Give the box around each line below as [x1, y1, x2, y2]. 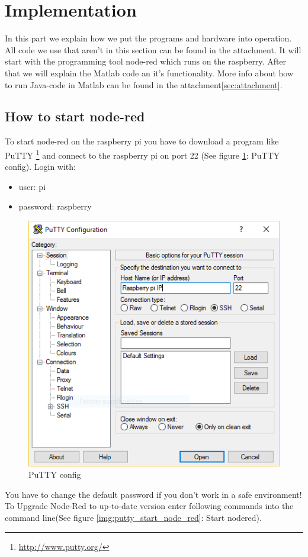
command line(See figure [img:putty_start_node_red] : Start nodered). [5, 511, 262, 523]
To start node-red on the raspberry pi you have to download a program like [5, 135, 279, 147]
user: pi [18, 180, 46, 192]
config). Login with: [5, 160, 76, 173]
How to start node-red [5, 107, 145, 125]
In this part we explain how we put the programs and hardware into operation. [5, 32, 292, 44]
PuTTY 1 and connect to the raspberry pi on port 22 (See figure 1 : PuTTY [5, 147, 280, 161]
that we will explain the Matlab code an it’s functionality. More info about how [5, 66, 294, 79]
